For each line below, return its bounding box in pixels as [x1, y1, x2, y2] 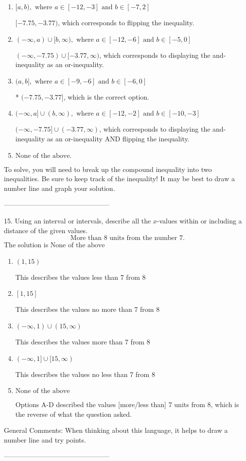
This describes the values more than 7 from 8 [15, 336, 150, 346]
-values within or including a [157, 215, 242, 225]
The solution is [4, 239, 49, 250]
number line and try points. [4, 434, 86, 444]
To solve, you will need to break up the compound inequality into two [4, 164, 212, 174]
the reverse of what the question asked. [15, 409, 132, 419]
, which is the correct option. [63, 91, 150, 102]
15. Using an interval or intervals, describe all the [4, 215, 151, 225]
